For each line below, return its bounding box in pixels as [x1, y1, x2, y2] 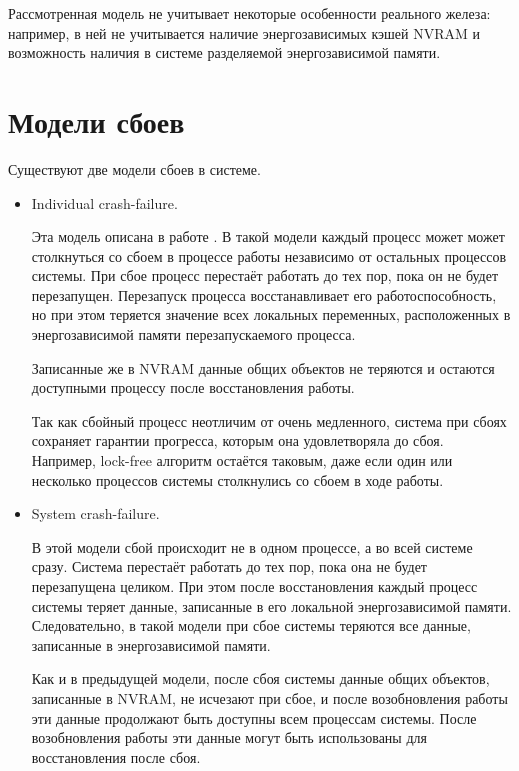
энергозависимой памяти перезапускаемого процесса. [31, 324, 356, 345]
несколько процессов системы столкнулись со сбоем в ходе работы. [31, 469, 444, 490]
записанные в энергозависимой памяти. [31, 634, 271, 655]
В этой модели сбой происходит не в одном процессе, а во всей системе [31, 536, 473, 557]
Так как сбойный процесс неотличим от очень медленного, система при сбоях [31, 410, 507, 431]
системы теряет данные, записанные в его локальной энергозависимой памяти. [31, 595, 512, 616]
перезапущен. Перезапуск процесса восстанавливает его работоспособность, [31, 284, 497, 305]
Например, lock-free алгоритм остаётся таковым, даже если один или [31, 450, 453, 471]
